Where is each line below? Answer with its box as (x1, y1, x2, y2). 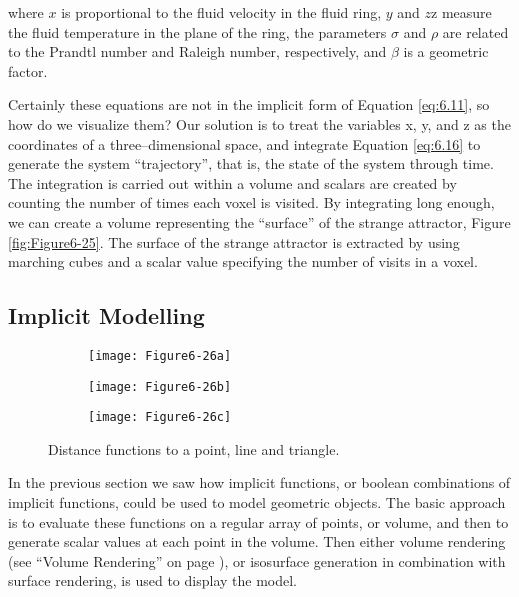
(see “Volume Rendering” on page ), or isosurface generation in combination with (8, 550, 506, 571)
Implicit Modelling (8, 300, 205, 331)
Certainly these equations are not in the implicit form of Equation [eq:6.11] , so (8, 94, 490, 115)
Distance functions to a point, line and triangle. (48, 438, 340, 459)
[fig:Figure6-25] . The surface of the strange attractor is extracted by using (8, 231, 460, 252)
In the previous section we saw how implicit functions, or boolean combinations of (8, 472, 511, 493)
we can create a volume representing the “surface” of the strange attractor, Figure (8, 211, 511, 232)
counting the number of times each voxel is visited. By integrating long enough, (8, 192, 495, 213)
